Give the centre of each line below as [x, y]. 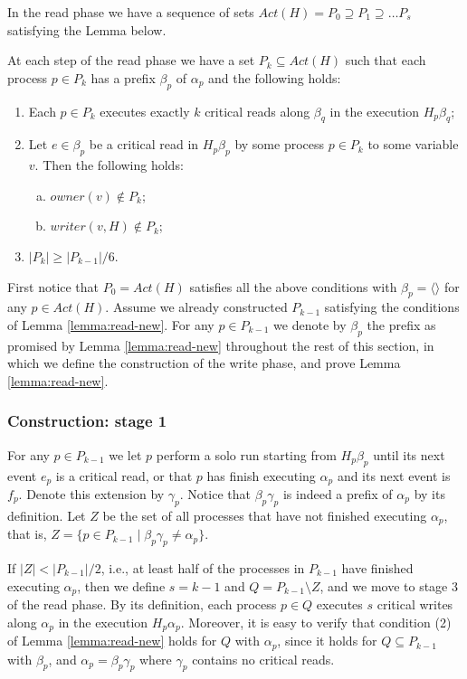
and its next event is [394, 475]
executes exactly [145, 111]
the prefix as [401, 324]
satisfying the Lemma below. [87, 29]
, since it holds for [327, 641]
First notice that [53, 286]
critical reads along [257, 111]
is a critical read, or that [124, 475]
